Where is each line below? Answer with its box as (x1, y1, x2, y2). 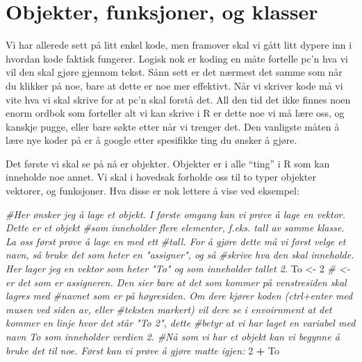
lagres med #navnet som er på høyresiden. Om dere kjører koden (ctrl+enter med (6, 288, 353, 303)
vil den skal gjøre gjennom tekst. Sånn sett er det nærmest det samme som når (6, 65, 343, 79)
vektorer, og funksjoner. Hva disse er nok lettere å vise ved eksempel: (6, 183, 299, 198)
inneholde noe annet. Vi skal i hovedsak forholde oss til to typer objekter (6, 170, 316, 184)
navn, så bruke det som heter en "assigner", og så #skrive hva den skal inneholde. (6, 247, 354, 262)
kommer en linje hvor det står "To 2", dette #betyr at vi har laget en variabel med (6, 315, 356, 330)
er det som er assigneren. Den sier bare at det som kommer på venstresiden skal (6, 274, 347, 289)
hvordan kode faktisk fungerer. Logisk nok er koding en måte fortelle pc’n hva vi (6, 51, 348, 65)
